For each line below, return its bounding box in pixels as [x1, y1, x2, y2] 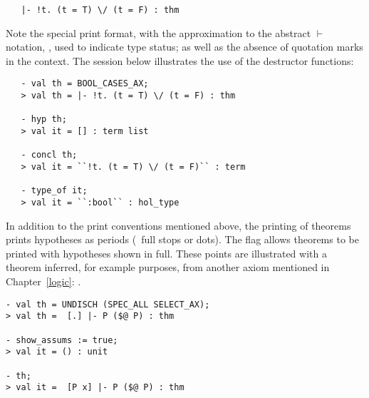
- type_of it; [21, 185, 88, 196]
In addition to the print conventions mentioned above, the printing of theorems [6, 218, 351, 233]
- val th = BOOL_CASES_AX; [21, 78, 149, 89]
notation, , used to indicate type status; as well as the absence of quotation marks [6, 39, 363, 54]
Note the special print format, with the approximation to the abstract [6, 25, 311, 40]
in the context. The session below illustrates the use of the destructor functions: [6, 53, 354, 68]
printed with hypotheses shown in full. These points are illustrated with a [6, 245, 327, 260]
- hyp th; [21, 114, 67, 125]
